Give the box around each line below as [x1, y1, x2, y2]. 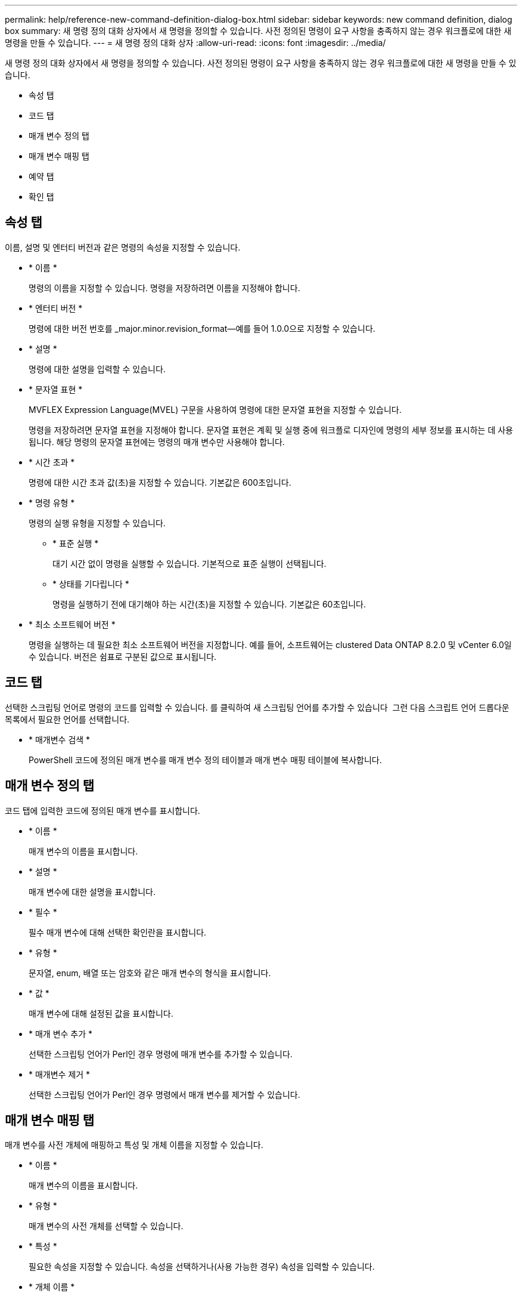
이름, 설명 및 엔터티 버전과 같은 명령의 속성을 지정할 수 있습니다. [5, 242, 241, 252]
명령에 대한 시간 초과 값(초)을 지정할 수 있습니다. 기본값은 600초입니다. [29, 477, 291, 487]
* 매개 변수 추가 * [29, 1028, 93, 1039]
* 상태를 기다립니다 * [52, 578, 129, 589]
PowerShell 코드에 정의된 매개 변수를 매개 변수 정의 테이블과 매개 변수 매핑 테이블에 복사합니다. [29, 754, 382, 765]
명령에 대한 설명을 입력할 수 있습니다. [29, 363, 166, 374]
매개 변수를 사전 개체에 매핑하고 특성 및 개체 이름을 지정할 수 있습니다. [5, 1140, 263, 1150]
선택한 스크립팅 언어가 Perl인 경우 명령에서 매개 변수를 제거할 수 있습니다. [29, 1089, 300, 1100]
